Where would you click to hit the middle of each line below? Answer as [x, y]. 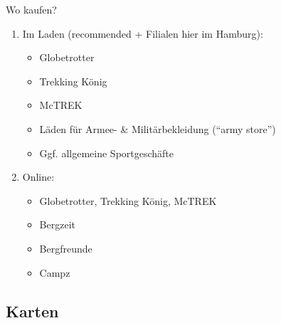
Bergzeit [57, 224]
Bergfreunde [66, 248]
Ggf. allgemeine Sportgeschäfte [107, 153]
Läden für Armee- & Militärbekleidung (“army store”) [158, 128]
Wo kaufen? [31, 9]
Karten [32, 311]
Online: [38, 177]
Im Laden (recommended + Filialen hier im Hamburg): [143, 33]
